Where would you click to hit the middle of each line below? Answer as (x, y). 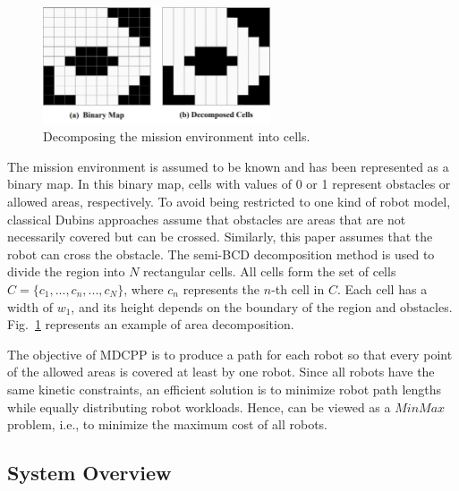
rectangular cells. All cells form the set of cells (270, 271)
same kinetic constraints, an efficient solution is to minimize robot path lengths (225, 389)
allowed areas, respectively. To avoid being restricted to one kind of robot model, (229, 202)
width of (30, 306)
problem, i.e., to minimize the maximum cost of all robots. (167, 424)
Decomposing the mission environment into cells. (177, 136)
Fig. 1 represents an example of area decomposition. (151, 324)
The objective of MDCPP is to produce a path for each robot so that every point (230, 354)
